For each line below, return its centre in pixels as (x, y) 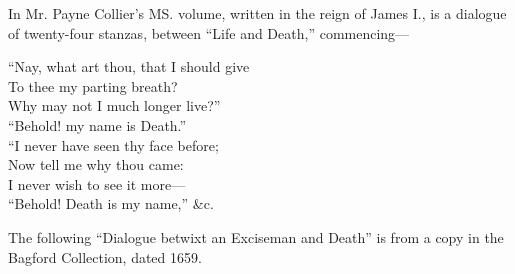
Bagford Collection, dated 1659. (105, 256)
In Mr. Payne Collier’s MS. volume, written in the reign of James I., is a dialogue (257, 13)
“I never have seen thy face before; (113, 144)
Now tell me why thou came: (96, 164)
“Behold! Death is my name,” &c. (111, 203)
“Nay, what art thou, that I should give (129, 66)
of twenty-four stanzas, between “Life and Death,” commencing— (209, 32)
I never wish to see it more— (97, 183)
